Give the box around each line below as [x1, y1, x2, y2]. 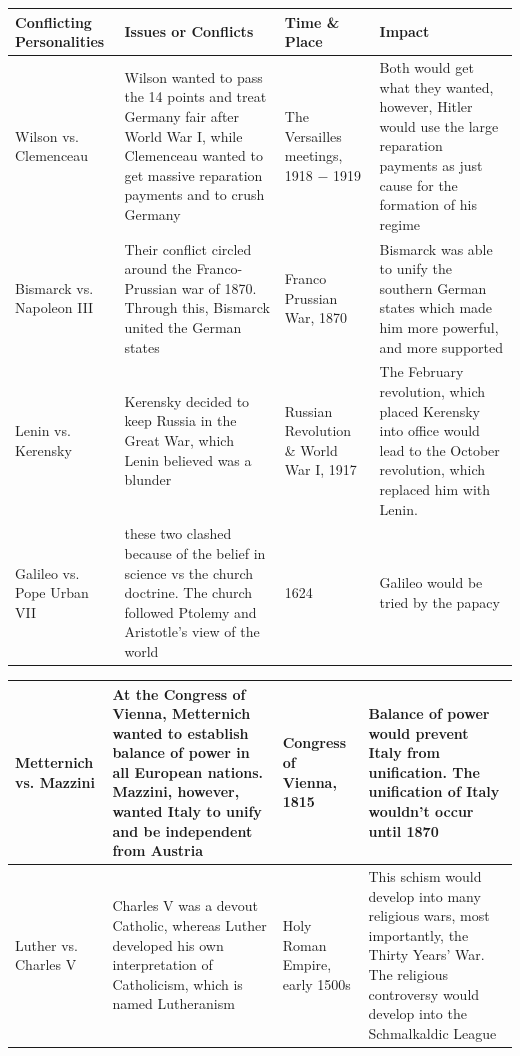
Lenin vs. [15, 420, 71, 441]
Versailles [284, 125, 342, 146]
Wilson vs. [15, 125, 79, 146]
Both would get [379, 56, 474, 77]
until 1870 [368, 820, 439, 841]
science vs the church [124, 562, 254, 583]
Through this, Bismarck [124, 297, 271, 318]
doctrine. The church [124, 582, 253, 603]
